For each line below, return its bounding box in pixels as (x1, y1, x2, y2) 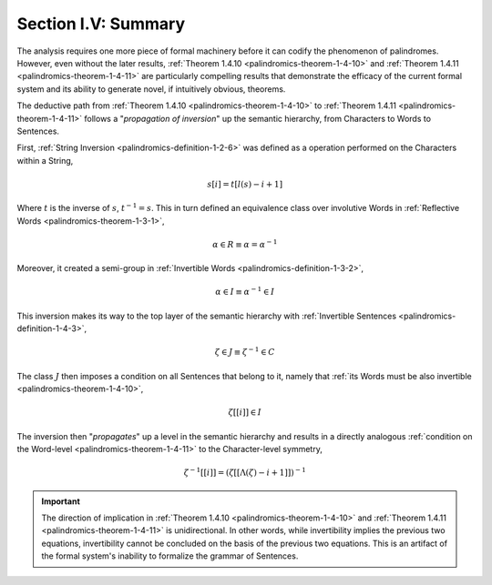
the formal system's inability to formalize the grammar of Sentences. (41, 550, 299, 561)
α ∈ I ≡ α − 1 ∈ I (215, 285, 275, 298)
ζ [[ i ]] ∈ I (228, 408, 261, 418)
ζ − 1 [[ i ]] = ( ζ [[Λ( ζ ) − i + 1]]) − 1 (183, 466, 307, 478)
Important (41, 496, 81, 507)
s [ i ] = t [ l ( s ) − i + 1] (207, 178, 282, 189)
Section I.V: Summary (16, 14, 186, 34)
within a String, (16, 155, 74, 166)
